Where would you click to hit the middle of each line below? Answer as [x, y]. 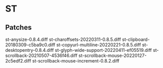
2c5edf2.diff [18, 61]
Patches [19, 27]
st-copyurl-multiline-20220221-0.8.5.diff [99, 45]
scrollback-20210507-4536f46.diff [41, 55]
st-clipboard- [136, 39]
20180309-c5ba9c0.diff [30, 45]
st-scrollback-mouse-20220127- [112, 55]
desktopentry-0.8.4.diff [30, 50]
